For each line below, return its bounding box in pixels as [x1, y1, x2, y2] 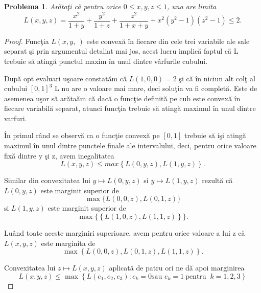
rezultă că [202, 175, 233, 186]
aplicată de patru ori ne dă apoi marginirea [109, 262, 245, 273]
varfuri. [4, 112, 27, 123]
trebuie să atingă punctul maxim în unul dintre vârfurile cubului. [4, 55, 208, 66]
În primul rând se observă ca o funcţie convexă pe [4, 130, 160, 141]
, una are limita [167, 1, 217, 11]
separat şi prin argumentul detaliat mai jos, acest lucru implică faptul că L [4, 46, 239, 56]
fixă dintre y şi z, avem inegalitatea [4, 150, 114, 161]
